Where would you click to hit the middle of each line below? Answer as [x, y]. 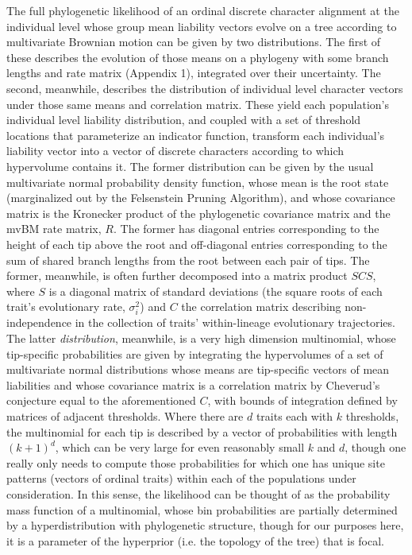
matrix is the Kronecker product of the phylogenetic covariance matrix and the [198, 213]
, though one [375, 447]
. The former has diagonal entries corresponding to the [246, 229]
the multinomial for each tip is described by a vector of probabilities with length [202, 431]
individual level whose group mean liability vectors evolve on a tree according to [202, 26]
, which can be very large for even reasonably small [180, 447]
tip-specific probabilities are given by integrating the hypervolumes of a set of [195, 353]
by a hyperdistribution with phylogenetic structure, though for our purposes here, [205, 525]
